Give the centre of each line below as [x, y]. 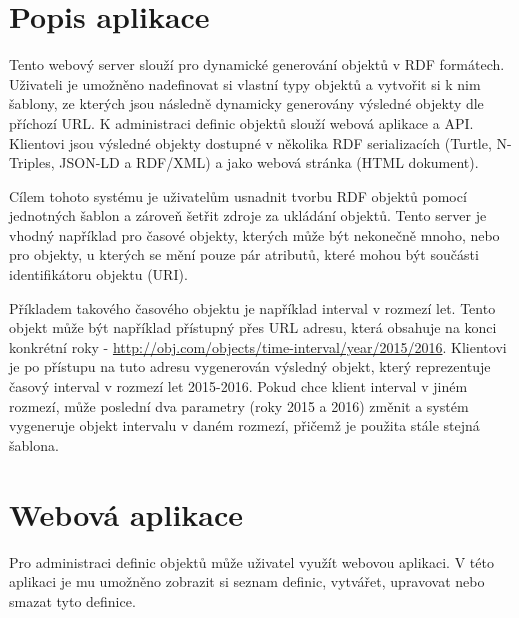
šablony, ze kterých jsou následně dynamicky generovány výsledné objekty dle [246, 103]
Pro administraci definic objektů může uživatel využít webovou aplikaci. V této [251, 561]
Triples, [32, 162]
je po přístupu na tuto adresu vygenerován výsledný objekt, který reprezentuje [250, 366]
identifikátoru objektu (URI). [98, 274]
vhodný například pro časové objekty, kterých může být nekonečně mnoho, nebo [254, 234]
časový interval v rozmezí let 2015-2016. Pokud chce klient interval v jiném [238, 386]
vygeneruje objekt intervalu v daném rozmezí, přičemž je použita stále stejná [244, 425]
